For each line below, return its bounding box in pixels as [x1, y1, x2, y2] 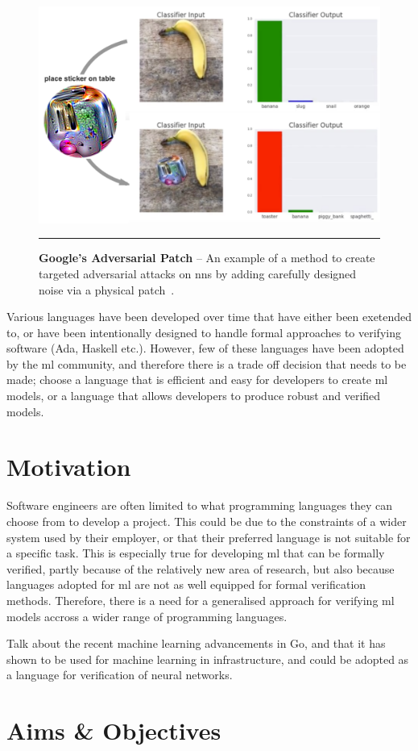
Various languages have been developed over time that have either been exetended [6, 308, 412, 325]
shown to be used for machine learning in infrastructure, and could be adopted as [6, 650, 409, 667]
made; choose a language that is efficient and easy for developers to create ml [6, 371, 388, 388]
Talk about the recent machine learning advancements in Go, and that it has [6, 635, 386, 652]
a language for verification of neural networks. [6, 666, 233, 683]
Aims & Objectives [6, 714, 221, 747]
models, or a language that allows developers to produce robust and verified [6, 387, 381, 404]
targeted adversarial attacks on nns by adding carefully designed [39, 265, 357, 282]
